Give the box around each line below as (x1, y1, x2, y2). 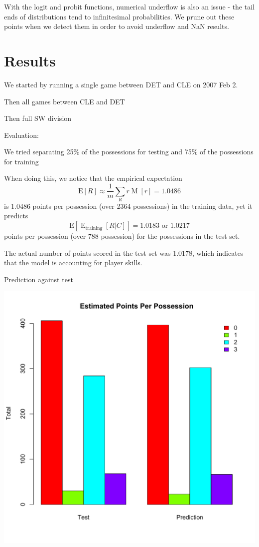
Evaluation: (4, 129, 39, 140)
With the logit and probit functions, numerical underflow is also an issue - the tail (4, 1, 255, 11)
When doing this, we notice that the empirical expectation (4, 173, 182, 183)
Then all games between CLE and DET (4, 96, 125, 106)
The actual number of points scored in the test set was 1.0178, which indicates (4, 247, 244, 258)
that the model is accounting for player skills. (4, 257, 142, 268)
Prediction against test (4, 274, 73, 284)
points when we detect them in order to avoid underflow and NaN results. (4, 21, 229, 31)
